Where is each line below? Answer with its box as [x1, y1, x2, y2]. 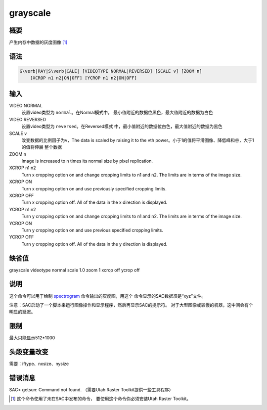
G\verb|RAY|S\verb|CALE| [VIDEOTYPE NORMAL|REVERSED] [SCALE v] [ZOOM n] [19, 68, 202, 74]
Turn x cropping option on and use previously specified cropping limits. [21, 185, 167, 191]
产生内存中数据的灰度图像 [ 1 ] [9, 40, 68, 46]
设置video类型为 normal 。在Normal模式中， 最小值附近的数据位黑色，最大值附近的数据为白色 [21, 109, 213, 116]
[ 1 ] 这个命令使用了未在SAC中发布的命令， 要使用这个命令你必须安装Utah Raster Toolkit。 [10, 396, 191, 402]
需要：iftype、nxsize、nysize [9, 361, 69, 367]
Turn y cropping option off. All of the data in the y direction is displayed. [21, 241, 168, 247]
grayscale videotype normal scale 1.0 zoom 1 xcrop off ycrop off [9, 267, 140, 273]
